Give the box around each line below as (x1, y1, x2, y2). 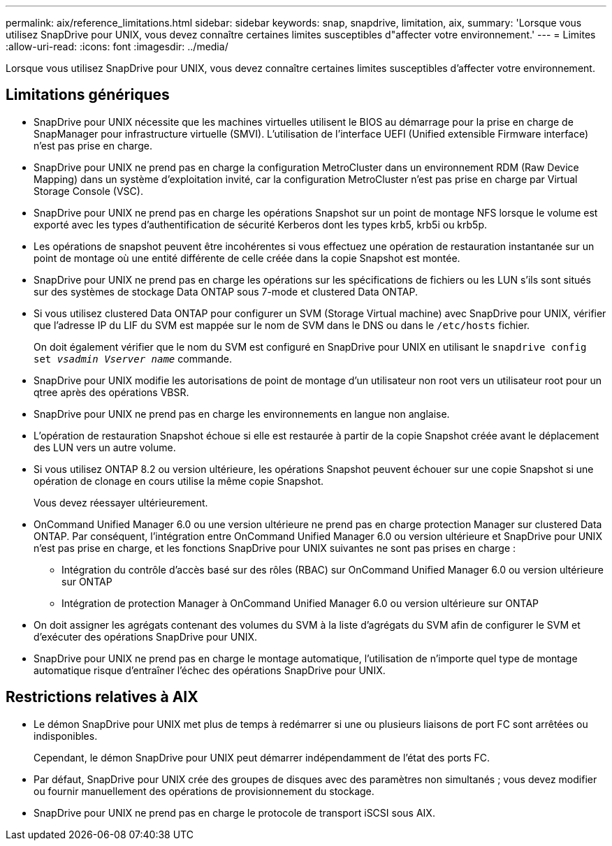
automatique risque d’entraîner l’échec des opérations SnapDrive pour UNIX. (34, 664, 386, 676)
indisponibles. (34, 729, 98, 742)
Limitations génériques (6, 86, 170, 104)
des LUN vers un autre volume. (34, 441, 176, 453)
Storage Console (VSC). (34, 184, 143, 197)
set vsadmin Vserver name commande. (34, 352, 233, 365)
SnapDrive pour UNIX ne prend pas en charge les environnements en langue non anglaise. (34, 407, 450, 420)
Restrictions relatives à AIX (6, 688, 198, 706)
